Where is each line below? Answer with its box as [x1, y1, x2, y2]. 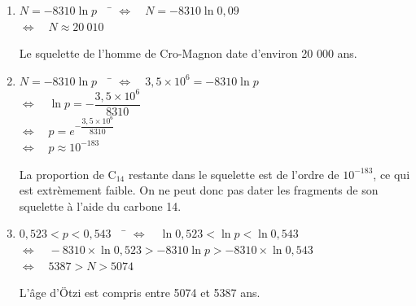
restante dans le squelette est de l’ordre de [128, 165, 339, 182]
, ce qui [373, 165, 410, 182]
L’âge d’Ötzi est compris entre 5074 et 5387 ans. [19, 284, 261, 301]
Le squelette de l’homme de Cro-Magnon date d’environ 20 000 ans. [19, 45, 357, 62]
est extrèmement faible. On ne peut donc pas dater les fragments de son [19, 181, 379, 199]
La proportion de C [19, 165, 116, 182]
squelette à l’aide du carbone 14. [19, 197, 182, 214]
